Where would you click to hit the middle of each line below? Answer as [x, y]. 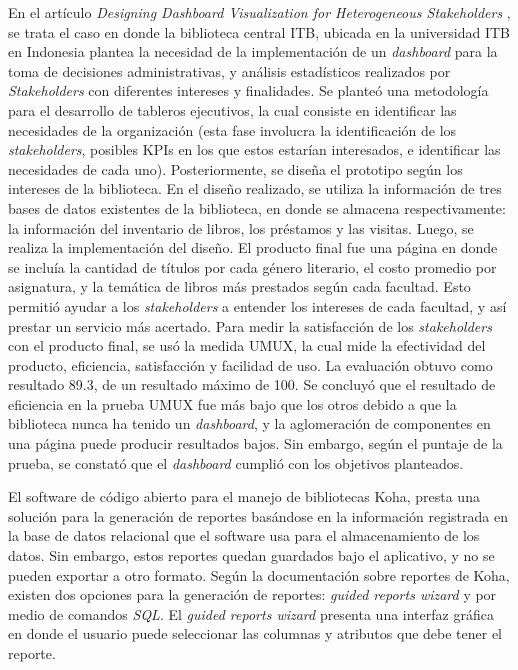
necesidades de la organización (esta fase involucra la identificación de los [232, 129]
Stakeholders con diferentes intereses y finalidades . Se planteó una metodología [248, 90]
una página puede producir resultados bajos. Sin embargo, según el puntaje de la [255, 443]
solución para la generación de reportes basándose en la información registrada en [258, 515]
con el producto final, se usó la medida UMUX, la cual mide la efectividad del [247, 345]
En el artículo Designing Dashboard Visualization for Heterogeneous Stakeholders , [259, 12]
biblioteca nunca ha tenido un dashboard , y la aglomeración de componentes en [249, 423]
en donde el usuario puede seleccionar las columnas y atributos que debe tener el [255, 633]
